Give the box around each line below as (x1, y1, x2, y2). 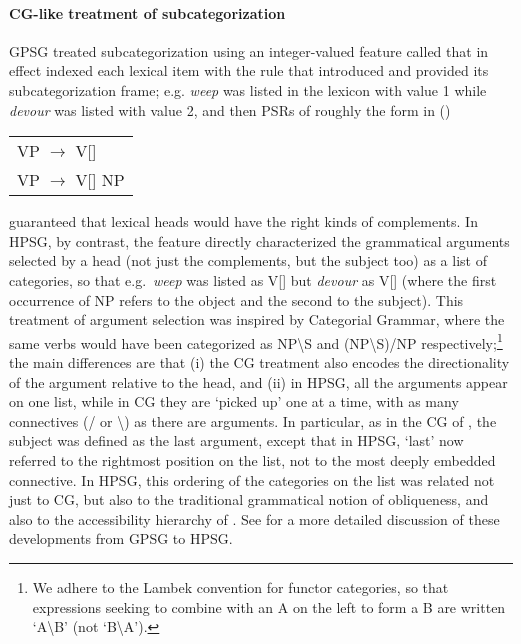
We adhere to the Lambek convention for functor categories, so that (32, 576, 449, 597)
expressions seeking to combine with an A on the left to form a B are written (32, 596, 506, 617)
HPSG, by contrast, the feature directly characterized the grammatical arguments (9, 230, 510, 251)
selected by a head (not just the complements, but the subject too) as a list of (9, 250, 487, 271)
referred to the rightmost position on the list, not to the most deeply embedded (9, 449, 496, 470)
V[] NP (75, 168, 125, 192)
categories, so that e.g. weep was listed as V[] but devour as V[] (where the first (9, 269, 497, 290)
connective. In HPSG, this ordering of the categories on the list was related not (9, 469, 495, 490)
